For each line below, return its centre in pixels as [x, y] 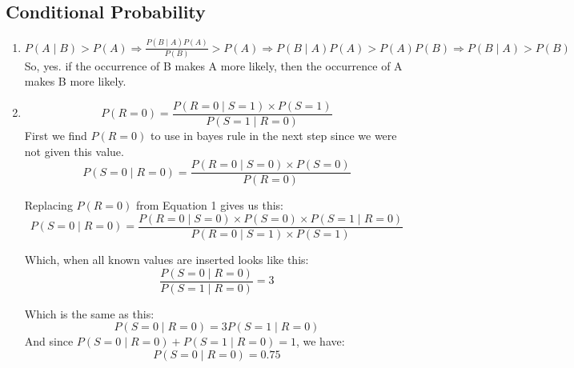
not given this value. [74, 151]
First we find [56, 136]
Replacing [48, 205]
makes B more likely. [75, 81]
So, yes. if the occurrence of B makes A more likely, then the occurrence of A [213, 65]
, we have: [320, 341]
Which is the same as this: [89, 313]
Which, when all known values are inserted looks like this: [167, 259]
